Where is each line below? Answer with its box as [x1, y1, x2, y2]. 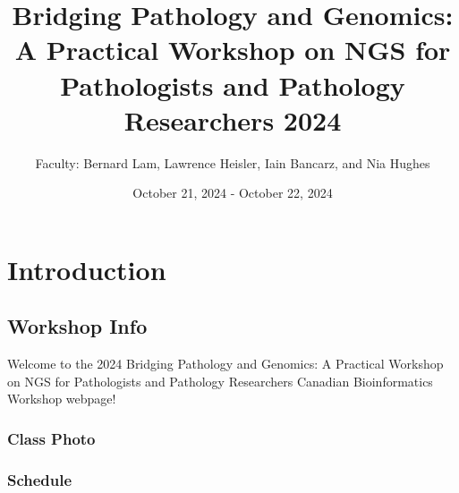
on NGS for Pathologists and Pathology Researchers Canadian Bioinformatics [7, 371, 433, 390]
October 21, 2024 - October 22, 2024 [132, 183, 333, 202]
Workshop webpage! [7, 389, 116, 408]
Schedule [7, 468, 72, 490]
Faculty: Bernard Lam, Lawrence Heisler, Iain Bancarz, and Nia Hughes [35, 153, 430, 172]
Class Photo [7, 427, 96, 449]
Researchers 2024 [123, 101, 342, 138]
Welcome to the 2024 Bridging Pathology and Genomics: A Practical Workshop [7, 354, 444, 373]
